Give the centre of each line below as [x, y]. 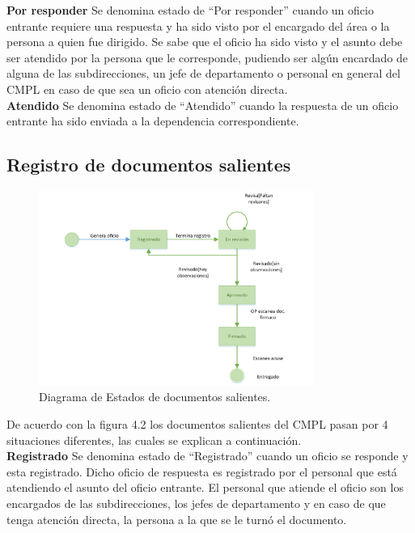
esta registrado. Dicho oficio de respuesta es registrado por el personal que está [202, 471]
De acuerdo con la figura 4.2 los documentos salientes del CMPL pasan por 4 [197, 423]
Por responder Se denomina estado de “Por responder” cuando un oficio [190, 10]
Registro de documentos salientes [149, 165]
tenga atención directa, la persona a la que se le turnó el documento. [177, 519]
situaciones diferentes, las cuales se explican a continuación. [154, 440]
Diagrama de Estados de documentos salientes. [155, 397]
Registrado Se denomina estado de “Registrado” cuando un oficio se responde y [207, 456]
